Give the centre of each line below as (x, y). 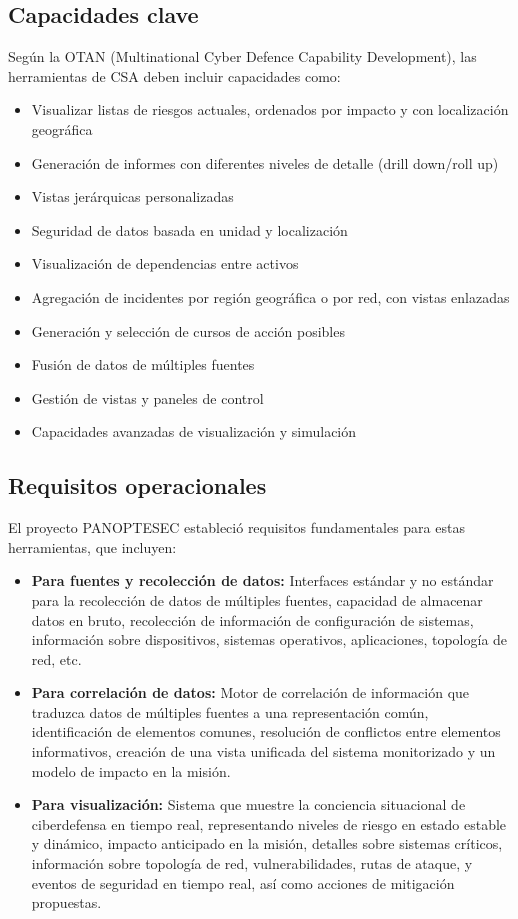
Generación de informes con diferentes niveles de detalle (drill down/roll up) (265, 162)
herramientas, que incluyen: (92, 546)
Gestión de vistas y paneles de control (147, 397)
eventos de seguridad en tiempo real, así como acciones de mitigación (243, 882)
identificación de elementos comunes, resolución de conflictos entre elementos (266, 731)
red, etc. (56, 658)
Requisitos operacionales (137, 485)
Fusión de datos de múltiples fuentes (143, 364)
